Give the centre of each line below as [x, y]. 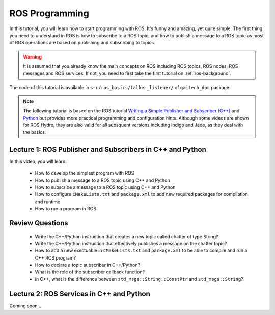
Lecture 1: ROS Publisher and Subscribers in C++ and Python [108, 149]
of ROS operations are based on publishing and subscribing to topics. [82, 43]
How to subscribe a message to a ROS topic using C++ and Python [105, 187]
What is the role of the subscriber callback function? [90, 272]
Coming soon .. [25, 306]
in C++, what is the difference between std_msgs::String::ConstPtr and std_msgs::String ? [139, 279]
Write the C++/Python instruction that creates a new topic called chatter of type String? [127, 236]
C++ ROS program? [56, 257]
